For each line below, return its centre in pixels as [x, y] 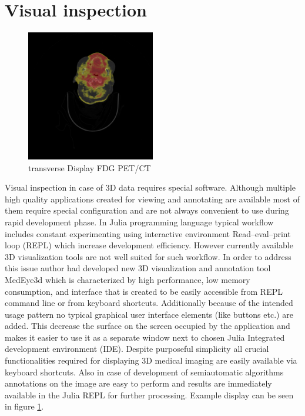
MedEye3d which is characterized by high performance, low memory [128, 279]
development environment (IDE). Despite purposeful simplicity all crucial [137, 349]
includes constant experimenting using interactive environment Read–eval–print [148, 233]
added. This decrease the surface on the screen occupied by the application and [148, 326]
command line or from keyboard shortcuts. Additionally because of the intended [149, 303]
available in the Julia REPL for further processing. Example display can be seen [149, 395]
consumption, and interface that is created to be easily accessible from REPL [144, 291]
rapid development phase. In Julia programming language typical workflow [139, 222]
